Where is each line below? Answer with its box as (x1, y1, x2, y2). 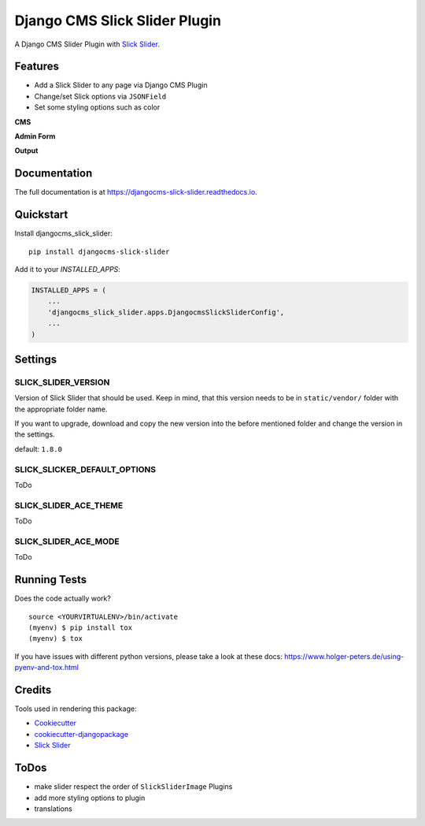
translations (34, 804, 72, 813)
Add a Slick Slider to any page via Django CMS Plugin (34, 80, 208, 90)
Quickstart (14, 208, 68, 221)
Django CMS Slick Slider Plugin (14, 12, 222, 29)
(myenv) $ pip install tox (28, 623, 133, 632)
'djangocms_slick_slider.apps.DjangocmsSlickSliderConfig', (47, 307, 285, 317)
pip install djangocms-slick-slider (28, 247, 170, 256)
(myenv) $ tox (28, 634, 83, 643)
